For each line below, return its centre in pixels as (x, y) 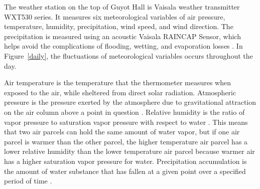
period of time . (28, 181)
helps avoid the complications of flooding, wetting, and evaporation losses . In (123, 46)
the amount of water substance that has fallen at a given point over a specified (125, 171)
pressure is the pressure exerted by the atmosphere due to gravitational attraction (130, 102)
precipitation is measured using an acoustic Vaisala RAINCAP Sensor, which (122, 36)
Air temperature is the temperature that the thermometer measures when (118, 82)
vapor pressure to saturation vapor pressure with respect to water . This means (126, 122)
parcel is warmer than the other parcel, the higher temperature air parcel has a (126, 141)
